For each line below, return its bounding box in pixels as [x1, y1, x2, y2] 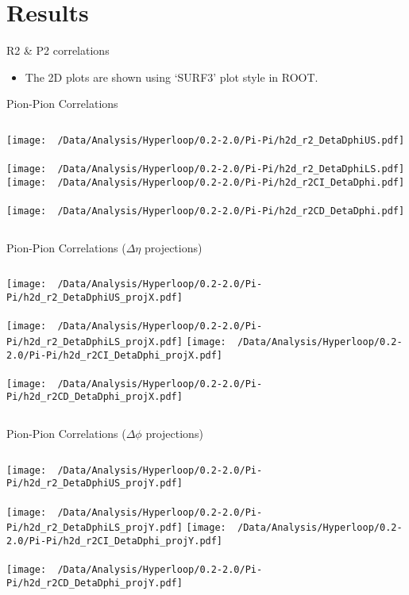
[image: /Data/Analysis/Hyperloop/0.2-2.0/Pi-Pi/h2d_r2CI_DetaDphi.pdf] [6, 176, 405, 188]
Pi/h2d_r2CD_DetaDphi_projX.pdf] [6, 391, 183, 403]
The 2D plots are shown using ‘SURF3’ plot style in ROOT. [25, 68, 318, 85]
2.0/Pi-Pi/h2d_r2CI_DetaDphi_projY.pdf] [6, 535, 223, 547]
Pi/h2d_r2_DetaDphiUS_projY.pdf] [6, 478, 183, 489]
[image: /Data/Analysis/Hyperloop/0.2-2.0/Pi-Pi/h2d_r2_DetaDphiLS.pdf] [6, 163, 405, 175]
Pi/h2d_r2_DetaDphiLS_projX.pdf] [6, 336, 183, 347]
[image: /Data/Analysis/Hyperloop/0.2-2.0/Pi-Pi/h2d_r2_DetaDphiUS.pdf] [6, 134, 405, 146]
